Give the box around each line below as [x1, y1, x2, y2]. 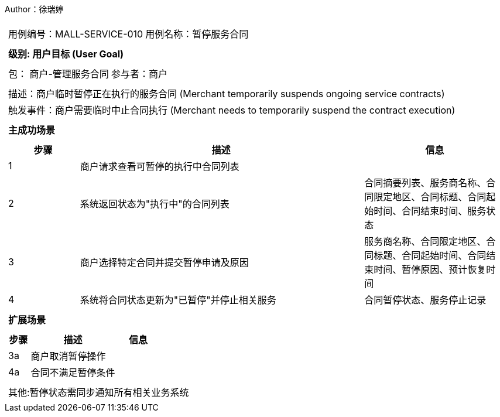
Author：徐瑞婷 [5, 4, 64, 14]
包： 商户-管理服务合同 [8, 68, 109, 80]
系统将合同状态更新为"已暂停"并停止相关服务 [80, 294, 276, 306]
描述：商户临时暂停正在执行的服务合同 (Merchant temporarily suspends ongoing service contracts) [8, 88, 445, 100]
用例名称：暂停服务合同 [145, 28, 249, 40]
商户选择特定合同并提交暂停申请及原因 [80, 257, 249, 268]
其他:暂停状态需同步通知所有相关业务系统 [8, 387, 189, 398]
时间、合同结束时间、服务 [374, 205, 487, 217]
